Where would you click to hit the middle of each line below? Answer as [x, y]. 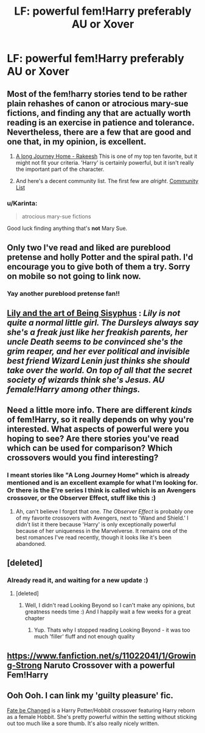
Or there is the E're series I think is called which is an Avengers [102, 490]
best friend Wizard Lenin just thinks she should [99, 361]
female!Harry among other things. [74, 389]
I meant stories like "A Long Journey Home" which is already [98, 475]
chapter [35, 618]
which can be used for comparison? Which [90, 449]
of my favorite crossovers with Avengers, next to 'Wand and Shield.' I [102, 518]
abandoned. [31, 543]
